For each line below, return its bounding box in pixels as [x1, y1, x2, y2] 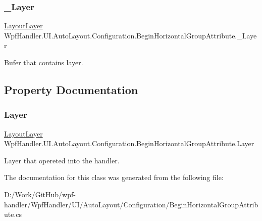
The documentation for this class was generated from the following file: [4, 172, 224, 183]
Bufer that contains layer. [4, 57, 83, 67]
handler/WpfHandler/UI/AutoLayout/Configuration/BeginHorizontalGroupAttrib [4, 199, 258, 209]
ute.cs [4, 209, 22, 219]
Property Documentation [4, 81, 138, 97]
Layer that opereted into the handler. [4, 155, 120, 165]
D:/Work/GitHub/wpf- [4, 189, 76, 199]
